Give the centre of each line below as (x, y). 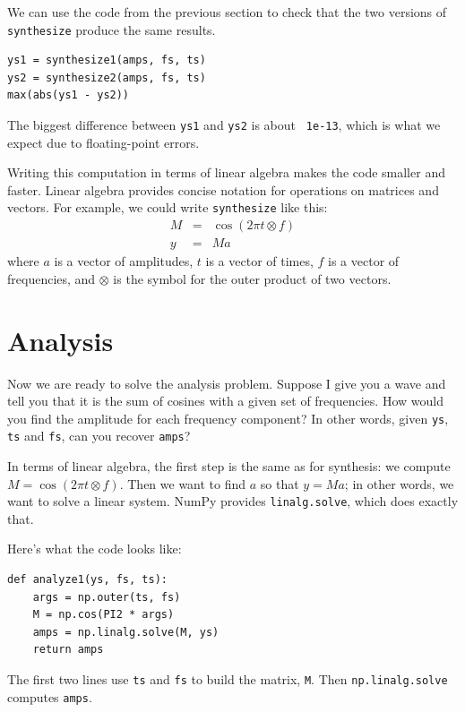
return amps (68, 650)
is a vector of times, (259, 261)
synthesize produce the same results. (112, 29)
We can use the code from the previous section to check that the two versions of (227, 12)
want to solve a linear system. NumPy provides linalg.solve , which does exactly (233, 501)
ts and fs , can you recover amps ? (99, 436)
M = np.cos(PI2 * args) (103, 615)
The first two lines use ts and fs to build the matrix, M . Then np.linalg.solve (228, 679)
